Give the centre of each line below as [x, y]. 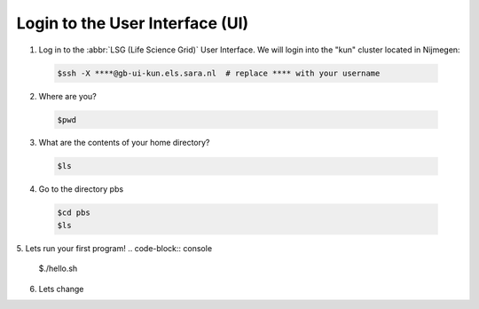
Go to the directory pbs [81, 189]
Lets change [61, 289]
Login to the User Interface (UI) [133, 23]
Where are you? [67, 96]
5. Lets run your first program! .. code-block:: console [114, 248]
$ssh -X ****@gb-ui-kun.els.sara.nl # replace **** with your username [219, 73]
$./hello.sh [58, 269]
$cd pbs [74, 213]
